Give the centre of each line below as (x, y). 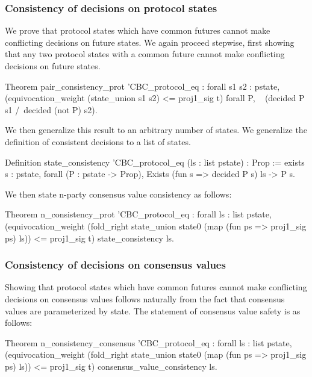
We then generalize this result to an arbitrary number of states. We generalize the (156, 130)
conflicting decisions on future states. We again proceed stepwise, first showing (150, 42)
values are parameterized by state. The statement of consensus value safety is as (153, 310)
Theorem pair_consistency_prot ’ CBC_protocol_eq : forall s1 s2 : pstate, (142, 86)
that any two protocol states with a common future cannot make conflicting (145, 54)
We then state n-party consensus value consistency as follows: (118, 194)
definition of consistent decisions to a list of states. (98, 141)
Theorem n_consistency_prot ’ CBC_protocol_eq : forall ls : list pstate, (138, 214)
